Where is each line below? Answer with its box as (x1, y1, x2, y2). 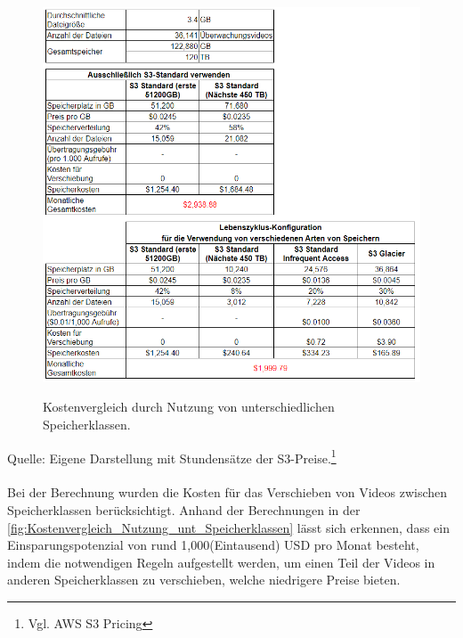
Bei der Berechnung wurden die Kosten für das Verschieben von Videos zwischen (7, 483, 448, 502)
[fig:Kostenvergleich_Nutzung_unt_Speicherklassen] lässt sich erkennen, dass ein (7, 518, 450, 536)
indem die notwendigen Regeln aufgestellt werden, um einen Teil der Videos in (7, 552, 435, 571)
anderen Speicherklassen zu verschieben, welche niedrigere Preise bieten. (7, 570, 401, 589)
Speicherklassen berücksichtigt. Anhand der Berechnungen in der (7, 501, 361, 519)
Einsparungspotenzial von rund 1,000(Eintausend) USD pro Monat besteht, (7, 536, 419, 554)
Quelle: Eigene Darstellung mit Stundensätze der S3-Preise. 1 (7, 446, 337, 467)
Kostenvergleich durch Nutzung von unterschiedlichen (43, 397, 335, 416)
